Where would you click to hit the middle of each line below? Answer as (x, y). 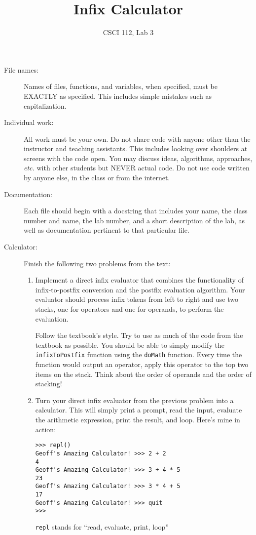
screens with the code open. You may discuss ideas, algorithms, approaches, (138, 158)
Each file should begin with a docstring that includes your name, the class (136, 211)
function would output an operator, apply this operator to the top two (142, 364)
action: (46, 429)
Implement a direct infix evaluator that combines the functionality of (139, 280)
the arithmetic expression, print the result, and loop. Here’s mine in (138, 419)
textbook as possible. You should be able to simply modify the (130, 345)
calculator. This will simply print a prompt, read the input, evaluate (139, 410)
